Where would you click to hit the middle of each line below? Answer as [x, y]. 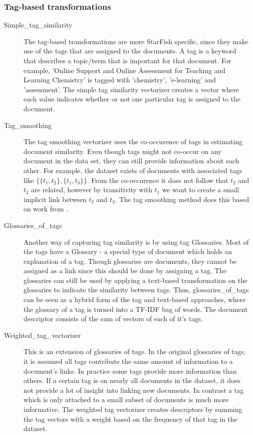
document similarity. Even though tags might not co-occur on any [123, 151]
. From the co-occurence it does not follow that [158, 180]
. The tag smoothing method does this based [182, 199]
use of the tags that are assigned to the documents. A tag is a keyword [130, 51]
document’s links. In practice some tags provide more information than [130, 371]
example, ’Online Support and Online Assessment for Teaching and [125, 70]
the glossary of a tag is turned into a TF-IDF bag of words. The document [136, 309]
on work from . [46, 209]
